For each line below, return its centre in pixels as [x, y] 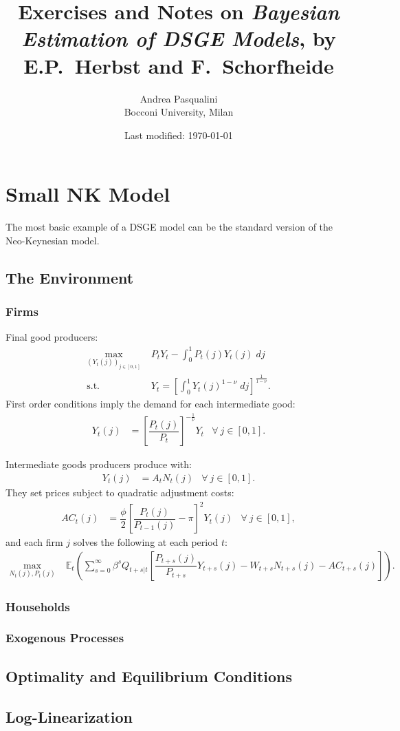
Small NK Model [88, 194]
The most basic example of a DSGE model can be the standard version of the [169, 227]
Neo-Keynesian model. [53, 240]
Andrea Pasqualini [179, 98]
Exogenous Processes [65, 638]
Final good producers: [52, 337]
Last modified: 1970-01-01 [179, 135]
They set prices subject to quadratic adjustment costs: [120, 492]
